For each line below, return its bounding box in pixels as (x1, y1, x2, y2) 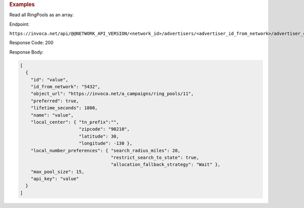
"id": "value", (30, 76, 68, 82)
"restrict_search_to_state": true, (110, 154, 200, 160)
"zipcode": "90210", (79, 127, 130, 132)
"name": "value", (30, 112, 74, 118)
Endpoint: (9, 21, 30, 27)
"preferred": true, (30, 98, 80, 104)
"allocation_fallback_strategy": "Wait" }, (110, 162, 220, 168)
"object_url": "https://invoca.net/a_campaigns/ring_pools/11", (30, 91, 194, 97)
